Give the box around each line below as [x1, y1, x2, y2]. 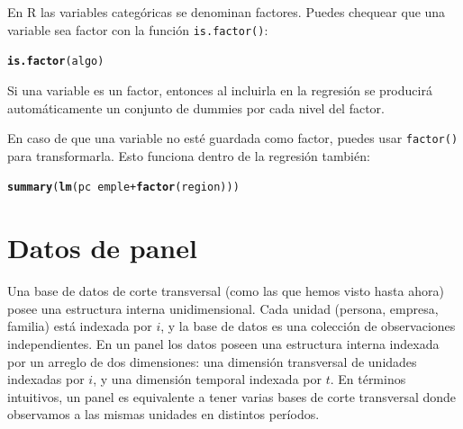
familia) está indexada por [7, 317, 152, 335]
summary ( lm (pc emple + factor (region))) [7, 181, 240, 194]
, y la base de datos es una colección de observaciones [160, 317, 456, 335]
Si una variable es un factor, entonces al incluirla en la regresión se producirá [7, 80, 432, 99]
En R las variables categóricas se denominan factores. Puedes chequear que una [7, 3, 446, 21]
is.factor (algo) [7, 55, 104, 68]
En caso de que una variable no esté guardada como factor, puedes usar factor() [7, 129, 458, 147]
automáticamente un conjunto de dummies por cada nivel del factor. [7, 98, 385, 117]
